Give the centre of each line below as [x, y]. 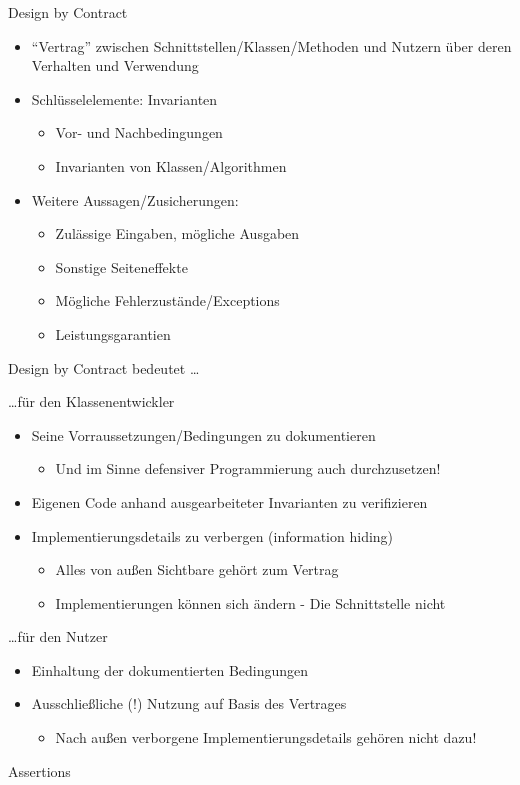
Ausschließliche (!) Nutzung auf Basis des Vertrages [189, 703]
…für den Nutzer [58, 636]
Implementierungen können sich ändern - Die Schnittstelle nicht [250, 602]
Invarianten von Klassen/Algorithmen [171, 165]
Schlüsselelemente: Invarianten [124, 98]
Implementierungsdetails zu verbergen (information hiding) [212, 535]
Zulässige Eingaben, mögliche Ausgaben [177, 233]
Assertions [39, 770]
